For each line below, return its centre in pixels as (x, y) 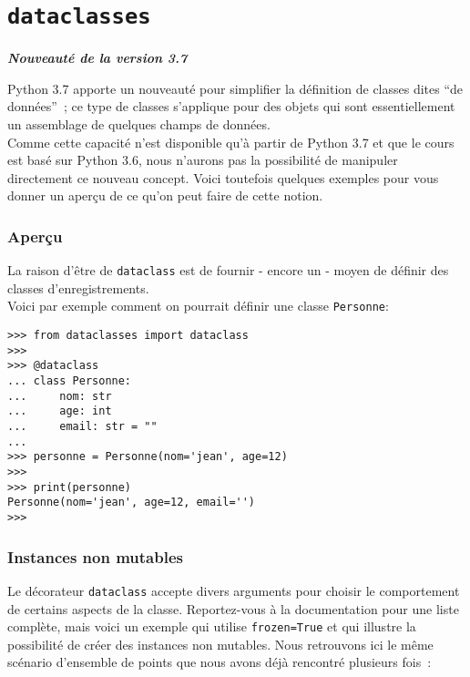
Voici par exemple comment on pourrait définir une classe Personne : (198, 306)
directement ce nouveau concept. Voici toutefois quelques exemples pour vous (223, 177)
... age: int (60, 411)
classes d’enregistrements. (78, 287)
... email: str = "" (82, 427)
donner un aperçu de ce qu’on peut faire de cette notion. (165, 195)
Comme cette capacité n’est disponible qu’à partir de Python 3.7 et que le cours (231, 142)
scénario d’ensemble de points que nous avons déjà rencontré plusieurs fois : (220, 662)
